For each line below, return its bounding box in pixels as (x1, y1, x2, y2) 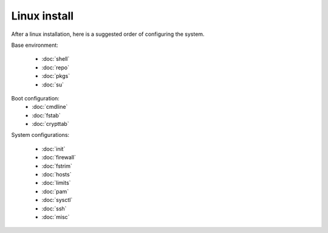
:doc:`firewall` (41, 154, 76, 161)
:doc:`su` (41, 81, 64, 88)
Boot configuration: (11, 94, 60, 102)
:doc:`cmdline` (32, 103, 68, 111)
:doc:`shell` (41, 55, 70, 63)
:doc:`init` (41, 145, 66, 152)
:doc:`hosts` (41, 171, 72, 178)
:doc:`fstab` (32, 111, 61, 119)
